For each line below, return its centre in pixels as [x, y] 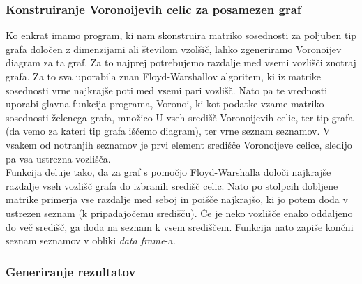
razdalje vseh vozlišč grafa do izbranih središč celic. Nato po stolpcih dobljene [172, 185]
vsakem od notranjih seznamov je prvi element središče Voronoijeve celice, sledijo [179, 144]
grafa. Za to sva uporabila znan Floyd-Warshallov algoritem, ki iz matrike [164, 76]
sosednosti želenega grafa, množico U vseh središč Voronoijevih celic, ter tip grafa [180, 117]
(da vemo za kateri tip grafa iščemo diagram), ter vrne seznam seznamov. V [168, 131]
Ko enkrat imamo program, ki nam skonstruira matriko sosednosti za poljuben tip [181, 35]
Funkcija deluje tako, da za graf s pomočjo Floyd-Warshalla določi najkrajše [168, 172]
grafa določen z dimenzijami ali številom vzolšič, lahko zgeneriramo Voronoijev [174, 48]
